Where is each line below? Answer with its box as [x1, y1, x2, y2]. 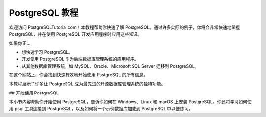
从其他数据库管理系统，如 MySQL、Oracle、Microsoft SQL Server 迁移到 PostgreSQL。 [21, 63, 199, 69]
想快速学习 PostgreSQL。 [21, 49, 73, 55]
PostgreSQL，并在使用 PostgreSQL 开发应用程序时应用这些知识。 [9, 31, 142, 37]
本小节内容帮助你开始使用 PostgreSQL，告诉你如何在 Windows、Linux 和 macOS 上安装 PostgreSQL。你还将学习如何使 [9, 99, 252, 105]
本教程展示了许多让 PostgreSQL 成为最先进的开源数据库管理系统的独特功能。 [9, 81, 166, 87]
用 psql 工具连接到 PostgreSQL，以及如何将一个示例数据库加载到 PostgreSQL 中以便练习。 [9, 106, 193, 112]
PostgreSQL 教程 [9, 7, 79, 18]
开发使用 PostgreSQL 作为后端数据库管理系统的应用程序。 [21, 56, 139, 62]
